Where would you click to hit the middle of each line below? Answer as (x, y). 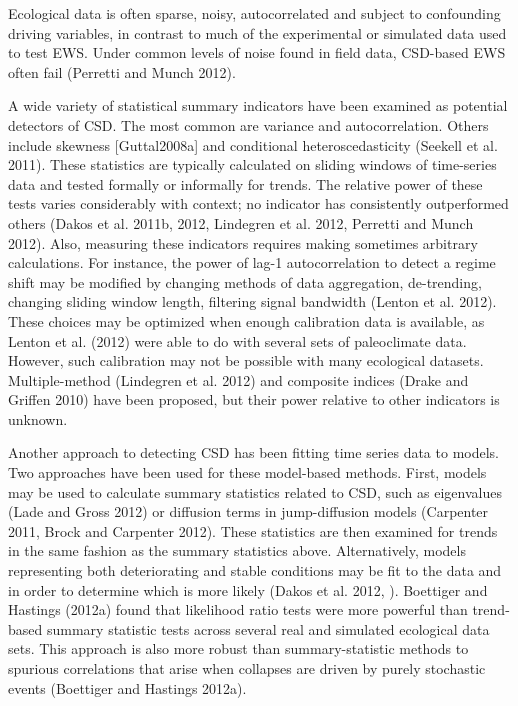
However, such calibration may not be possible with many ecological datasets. (246, 360)
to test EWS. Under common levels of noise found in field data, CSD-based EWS (257, 52)
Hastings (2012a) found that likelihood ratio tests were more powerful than (238, 609)
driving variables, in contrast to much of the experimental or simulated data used (257, 32)
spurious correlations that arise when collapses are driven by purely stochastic (247, 668)
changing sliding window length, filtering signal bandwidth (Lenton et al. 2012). (252, 301)
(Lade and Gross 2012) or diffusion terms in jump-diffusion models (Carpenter (248, 511)
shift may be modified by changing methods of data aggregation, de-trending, (245, 281)
